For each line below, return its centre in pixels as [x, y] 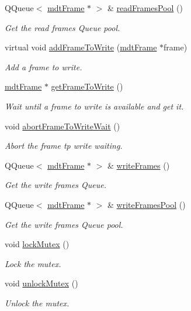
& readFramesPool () [145, 8]
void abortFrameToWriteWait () [62, 126]
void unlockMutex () [41, 283]
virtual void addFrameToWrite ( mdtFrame [81, 47]
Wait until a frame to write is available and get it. [94, 106]
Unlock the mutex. [37, 303]
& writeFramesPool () [147, 204]
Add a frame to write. [44, 66]
